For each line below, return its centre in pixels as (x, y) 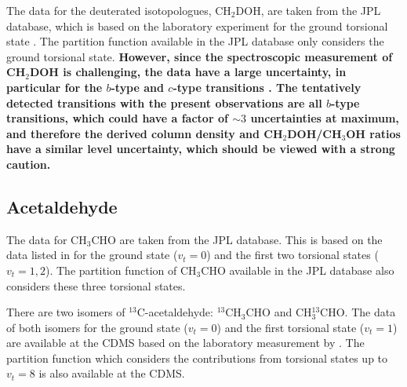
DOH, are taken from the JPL (308, 10)
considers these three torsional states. (96, 285)
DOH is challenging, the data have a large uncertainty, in (188, 72)
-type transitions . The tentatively (267, 87)
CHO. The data (358, 312)
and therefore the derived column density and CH (145, 133)
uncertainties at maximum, (325, 118)
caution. (29, 164)
